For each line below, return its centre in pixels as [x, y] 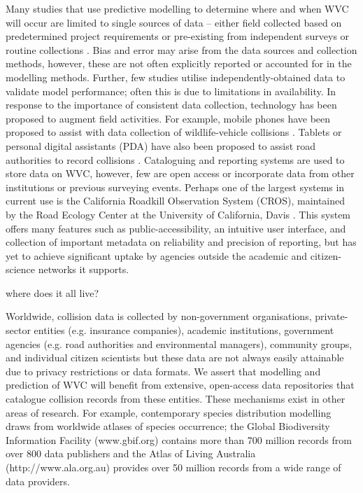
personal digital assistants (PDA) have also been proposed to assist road [161, 145]
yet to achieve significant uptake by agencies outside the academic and [157, 255]
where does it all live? [52, 292]
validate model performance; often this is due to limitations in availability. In [171, 91]
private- [332, 316]
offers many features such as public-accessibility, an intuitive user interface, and [176, 228]
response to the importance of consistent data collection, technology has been [171, 105]
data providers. [38, 481]
